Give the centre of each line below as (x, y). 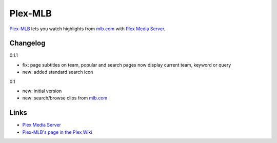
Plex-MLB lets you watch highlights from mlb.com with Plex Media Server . (87, 29)
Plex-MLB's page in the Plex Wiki (57, 132)
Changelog (27, 43)
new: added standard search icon (58, 72)
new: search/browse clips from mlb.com (65, 98)
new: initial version (42, 91)
